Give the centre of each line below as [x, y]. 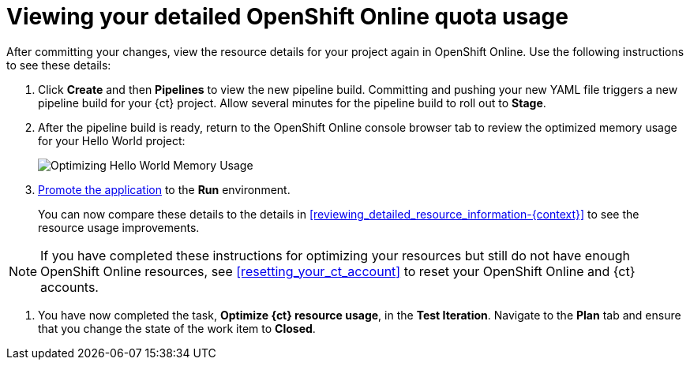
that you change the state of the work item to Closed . [177, 328]
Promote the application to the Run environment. [164, 189]
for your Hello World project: [112, 140]
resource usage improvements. [119, 227]
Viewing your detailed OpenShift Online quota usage [287, 17]
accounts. [69, 287]
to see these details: [59, 65]
